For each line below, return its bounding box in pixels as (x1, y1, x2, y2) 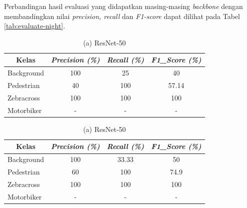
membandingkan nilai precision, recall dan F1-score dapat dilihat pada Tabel (4, 10, 240, 21)
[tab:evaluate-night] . (4, 20, 65, 31)
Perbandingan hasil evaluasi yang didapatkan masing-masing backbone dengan (4, 1, 243, 11)
